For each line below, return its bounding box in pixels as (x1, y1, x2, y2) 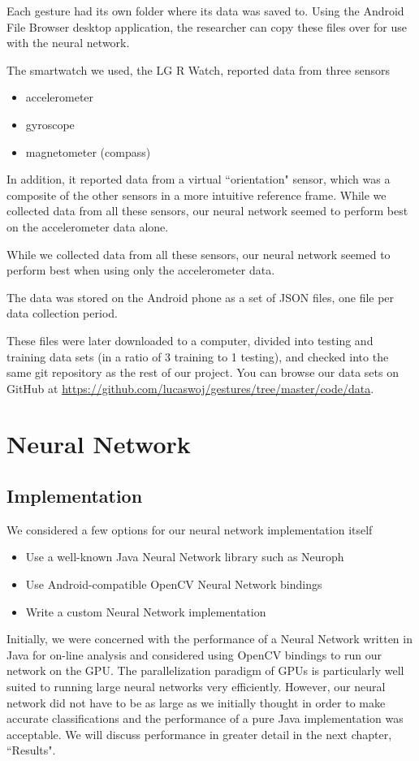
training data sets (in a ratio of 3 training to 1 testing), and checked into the (6, 348, 389, 365)
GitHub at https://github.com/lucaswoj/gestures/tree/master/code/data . (6, 379, 374, 396)
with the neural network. (6, 34, 130, 51)
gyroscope (25, 115, 75, 132)
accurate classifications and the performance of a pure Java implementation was (6, 710, 404, 727)
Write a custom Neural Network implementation (25, 603, 266, 620)
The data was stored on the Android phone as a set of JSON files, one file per (6, 288, 395, 305)
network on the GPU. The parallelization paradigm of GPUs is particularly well (6, 662, 404, 679)
